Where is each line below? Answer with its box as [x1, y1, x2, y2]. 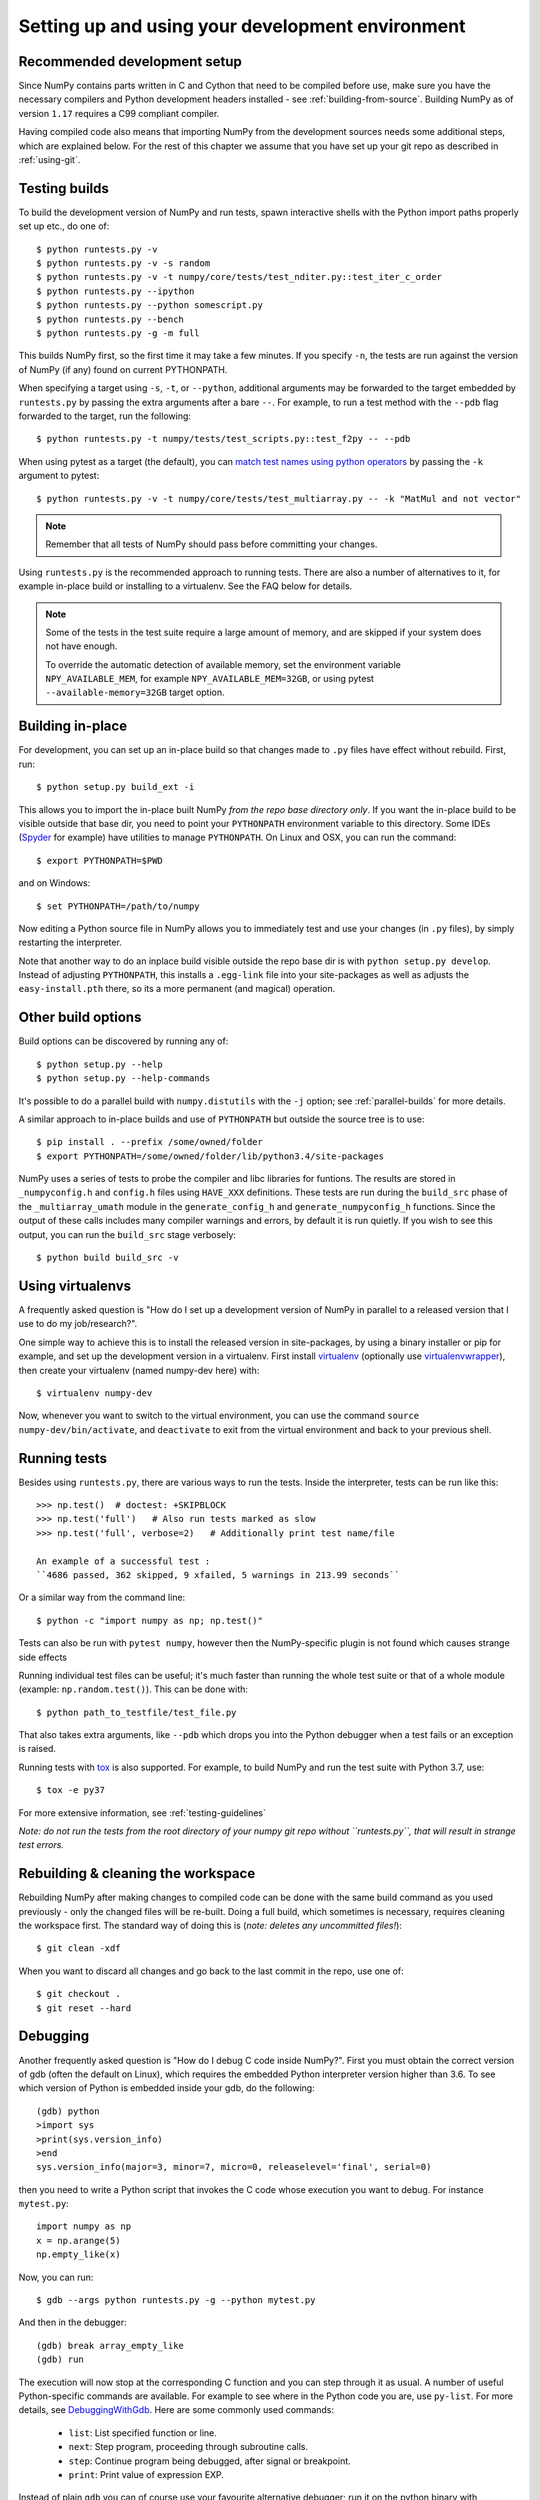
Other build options [18, 1009, 142, 1026]
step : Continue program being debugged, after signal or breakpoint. [68, 2455, 352, 2467]
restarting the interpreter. [18, 936, 122, 949]
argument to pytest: [18, 470, 100, 482]
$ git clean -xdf [36, 1943, 121, 1954]
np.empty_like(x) [36, 2249, 121, 2260]
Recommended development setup [18, 53, 242, 70]
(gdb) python [36, 2105, 100, 2117]
